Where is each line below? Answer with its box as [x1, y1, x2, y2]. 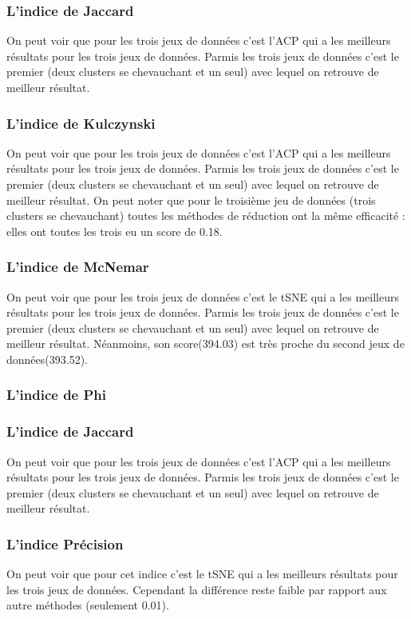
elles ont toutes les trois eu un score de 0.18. [6, 222, 223, 239]
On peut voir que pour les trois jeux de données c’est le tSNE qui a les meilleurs [6, 288, 399, 305]
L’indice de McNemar [6, 257, 149, 277]
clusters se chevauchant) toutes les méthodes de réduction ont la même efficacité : [6, 207, 405, 224]
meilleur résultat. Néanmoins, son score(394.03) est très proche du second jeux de [6, 335, 405, 352]
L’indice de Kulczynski [6, 113, 156, 133]
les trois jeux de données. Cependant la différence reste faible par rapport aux [6, 581, 387, 597]
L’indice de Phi [6, 385, 107, 405]
